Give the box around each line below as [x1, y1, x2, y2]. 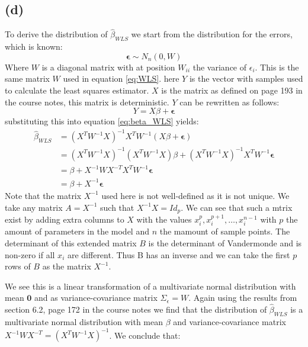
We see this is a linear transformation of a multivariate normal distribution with [5, 279, 296, 292]
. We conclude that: [109, 329, 181, 341]
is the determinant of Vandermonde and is [148, 236, 302, 249]
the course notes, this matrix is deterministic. [5, 95, 169, 108]
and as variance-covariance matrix [34, 291, 158, 304]
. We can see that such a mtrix [181, 201, 293, 213]
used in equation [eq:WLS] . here [63, 72, 179, 85]
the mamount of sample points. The [159, 225, 290, 237]
